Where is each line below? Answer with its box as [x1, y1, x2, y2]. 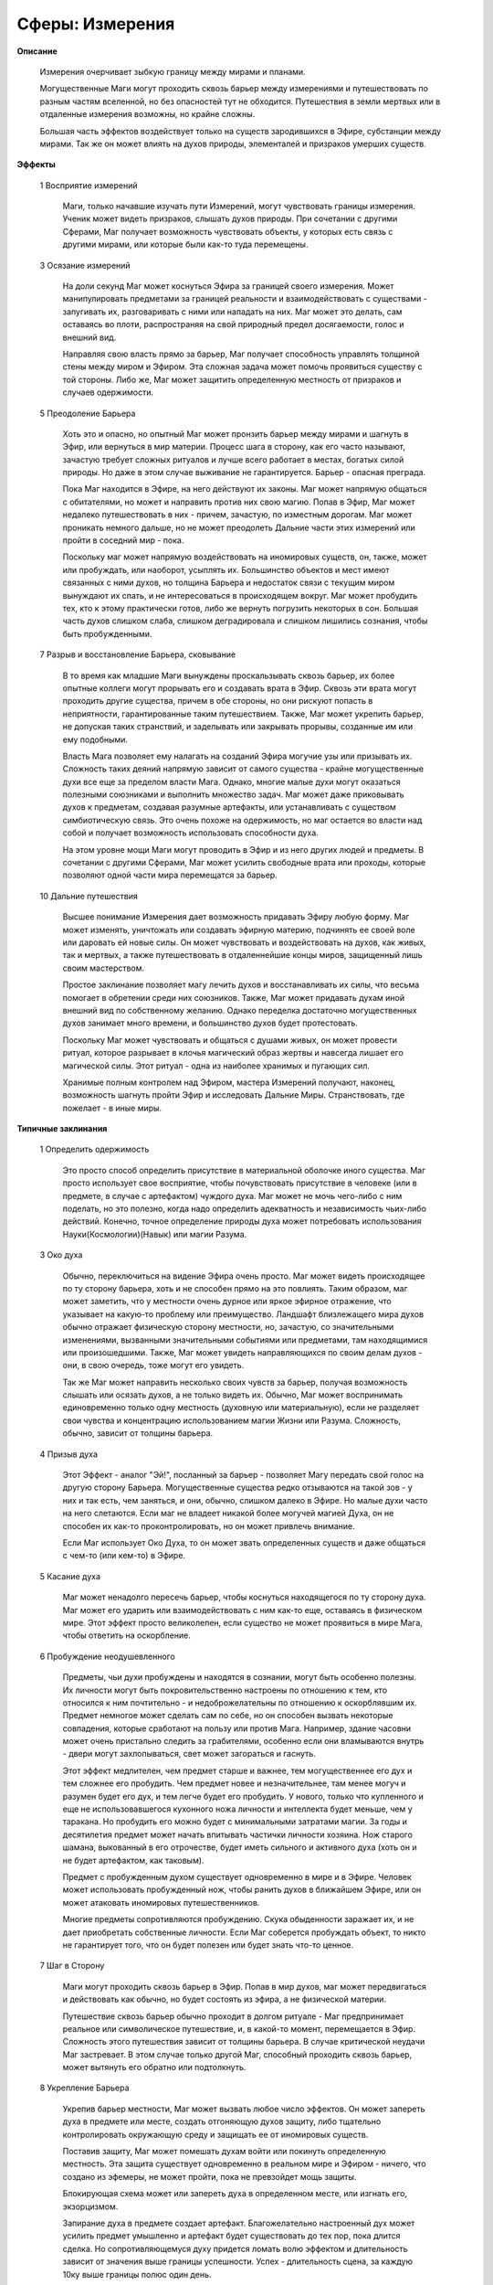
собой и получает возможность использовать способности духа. [62, 827, 319, 838]
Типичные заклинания [16, 1123, 108, 1134]
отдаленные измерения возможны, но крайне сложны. [39, 109, 256, 120]
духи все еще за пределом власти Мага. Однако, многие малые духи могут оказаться [62, 776, 401, 787]
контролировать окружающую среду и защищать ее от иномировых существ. [62, 2129, 369, 2140]
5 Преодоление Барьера [39, 408, 136, 419]
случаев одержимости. [62, 387, 154, 398]
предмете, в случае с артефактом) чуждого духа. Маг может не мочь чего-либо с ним [62, 1190, 403, 1201]
